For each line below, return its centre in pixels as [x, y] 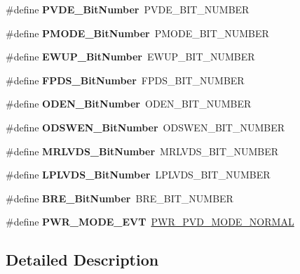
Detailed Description [82, 260]
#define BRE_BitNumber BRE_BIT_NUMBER [120, 198]
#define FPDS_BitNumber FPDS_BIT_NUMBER [125, 80]
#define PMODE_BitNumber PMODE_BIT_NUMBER [137, 33]
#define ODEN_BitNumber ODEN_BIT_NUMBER [129, 104]
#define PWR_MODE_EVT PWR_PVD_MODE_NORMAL [150, 222]
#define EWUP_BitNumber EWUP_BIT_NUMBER [130, 57]
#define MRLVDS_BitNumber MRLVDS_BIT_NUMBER [142, 151]
